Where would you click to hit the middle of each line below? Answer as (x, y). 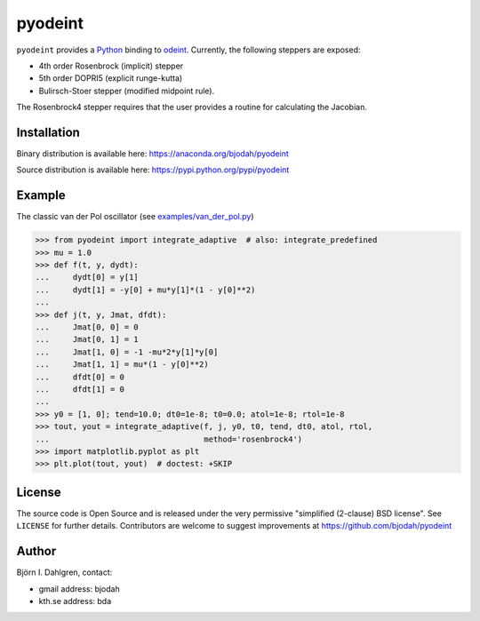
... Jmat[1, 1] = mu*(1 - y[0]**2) (122, 365)
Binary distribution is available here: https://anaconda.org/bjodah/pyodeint (152, 154)
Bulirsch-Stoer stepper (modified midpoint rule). (127, 91)
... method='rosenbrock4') (169, 439)
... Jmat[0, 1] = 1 (87, 339)
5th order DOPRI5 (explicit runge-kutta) (111, 78)
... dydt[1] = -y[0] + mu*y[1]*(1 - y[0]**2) (145, 290)
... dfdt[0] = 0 (80, 377)
